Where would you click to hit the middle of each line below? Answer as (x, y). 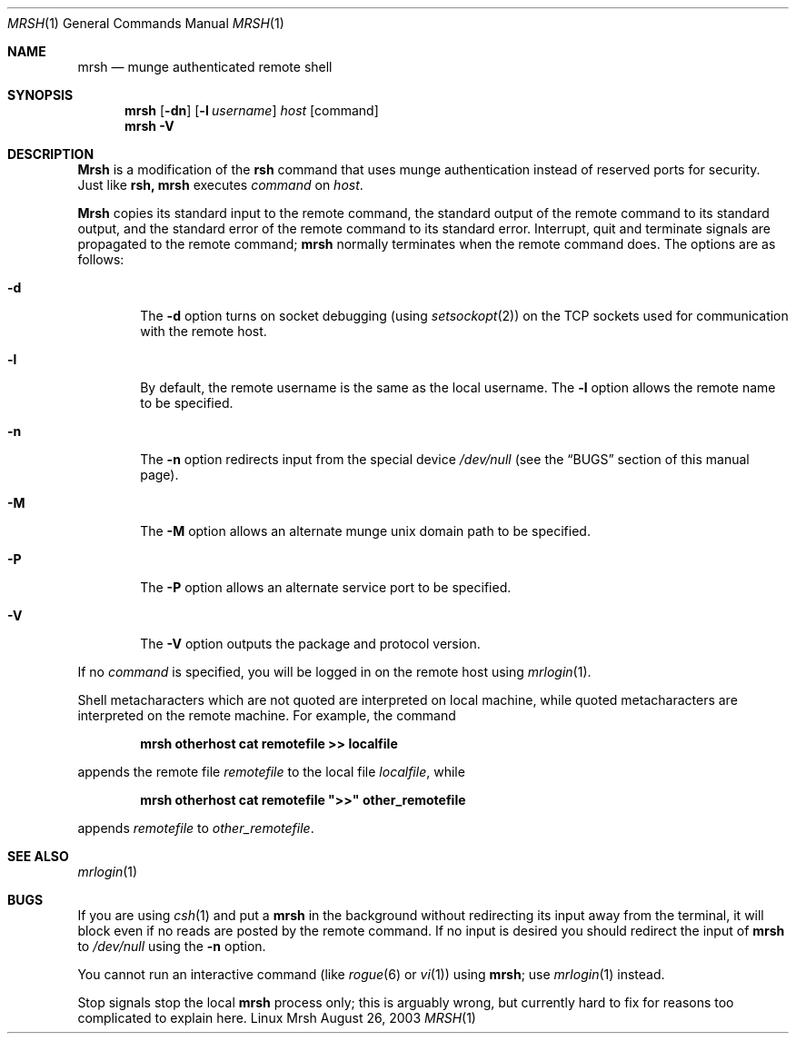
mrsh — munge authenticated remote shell (205, 67)
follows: (101, 259)
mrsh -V (149, 126)
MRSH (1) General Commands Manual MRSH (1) (146, 23)
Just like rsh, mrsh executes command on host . (220, 185)
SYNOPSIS (40, 95)
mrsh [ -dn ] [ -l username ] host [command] (252, 110)
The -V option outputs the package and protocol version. (310, 644)
